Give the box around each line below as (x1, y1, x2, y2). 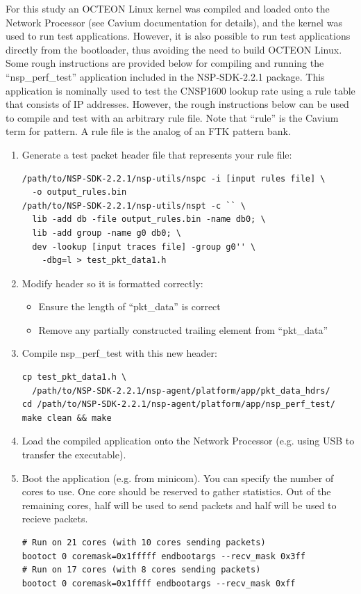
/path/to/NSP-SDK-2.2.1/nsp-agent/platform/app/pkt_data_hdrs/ (32, 385, 330, 396)
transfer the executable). (22, 447, 126, 462)
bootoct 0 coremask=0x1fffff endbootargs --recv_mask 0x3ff (22, 551, 305, 561)
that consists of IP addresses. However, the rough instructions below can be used (6, 97, 349, 111)
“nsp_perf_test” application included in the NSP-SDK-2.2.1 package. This (6, 69, 325, 83)
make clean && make (22, 412, 112, 423)
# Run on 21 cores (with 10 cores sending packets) (22, 538, 266, 547)
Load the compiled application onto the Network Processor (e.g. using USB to (22, 433, 355, 448)
